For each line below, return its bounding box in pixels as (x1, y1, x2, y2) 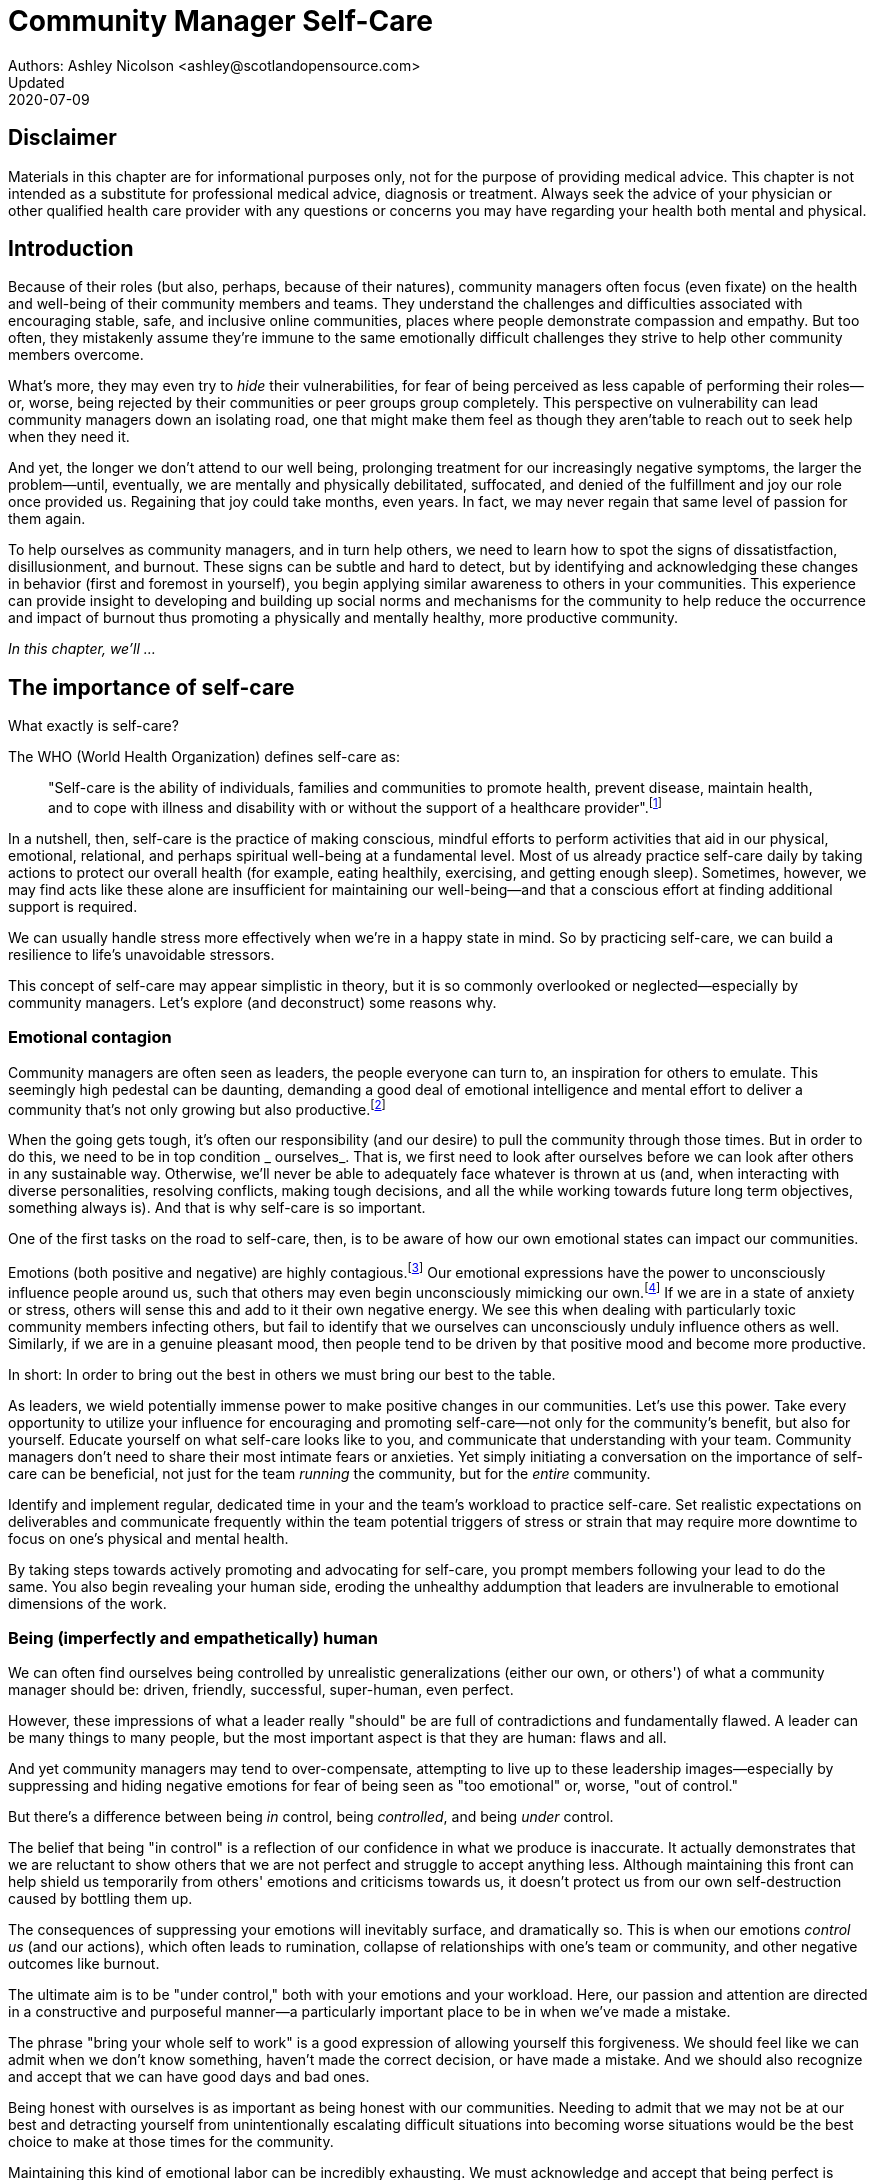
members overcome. (8, 346, 144, 364)
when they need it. (8, 428, 130, 446)
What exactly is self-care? (8, 717, 179, 735)
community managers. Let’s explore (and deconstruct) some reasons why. (8, 993, 497, 1011)
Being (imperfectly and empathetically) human (8, 1628, 378, 1649)
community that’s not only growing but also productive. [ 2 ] (8, 1097, 386, 1118)
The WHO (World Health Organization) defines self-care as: (8, 748, 400, 766)
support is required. (8, 897, 138, 915)
